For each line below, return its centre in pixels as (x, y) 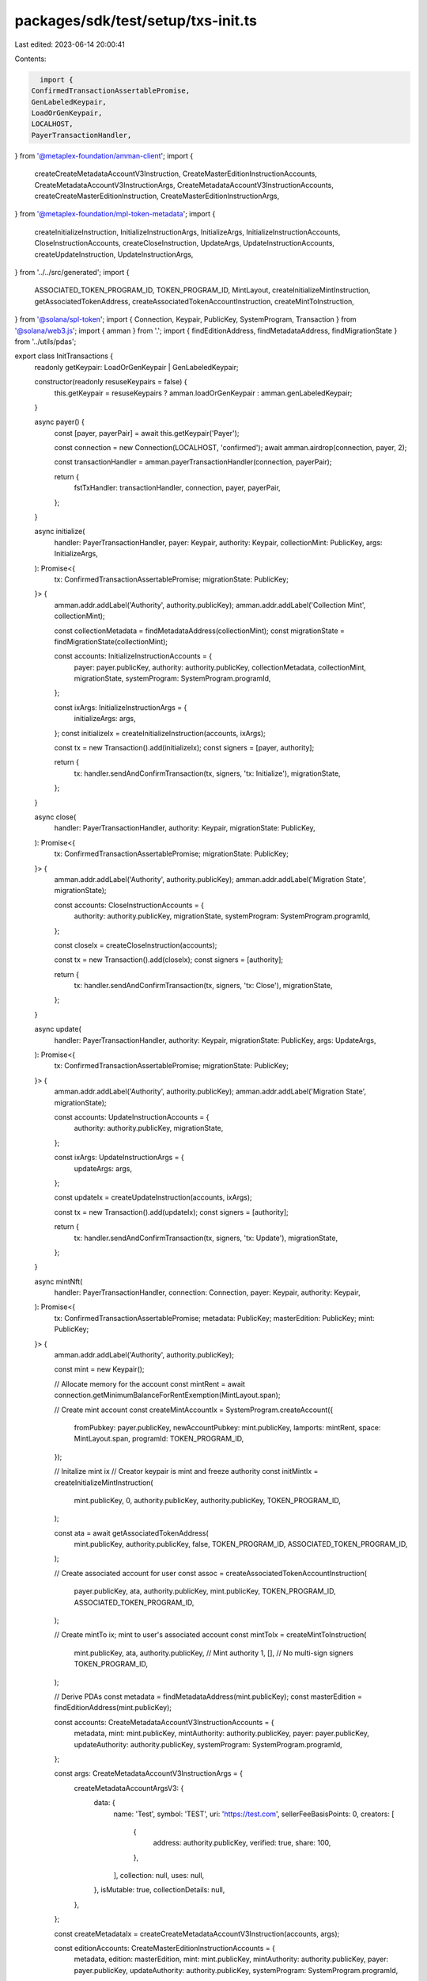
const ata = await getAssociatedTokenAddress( (131, 1533)
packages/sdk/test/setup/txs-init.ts (136, 21)
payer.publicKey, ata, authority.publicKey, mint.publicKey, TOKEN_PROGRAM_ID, (205, 1591)
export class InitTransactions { (64, 356)
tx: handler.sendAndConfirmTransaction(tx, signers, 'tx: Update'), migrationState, (206, 1238)
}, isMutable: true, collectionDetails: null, (159, 1890)
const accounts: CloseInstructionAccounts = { (129, 905)
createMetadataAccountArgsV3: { (129, 1788)
